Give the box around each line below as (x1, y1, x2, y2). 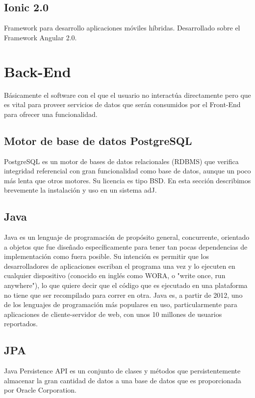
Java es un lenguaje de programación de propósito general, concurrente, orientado (4, 232, 250, 242)
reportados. (4, 318, 38, 329)
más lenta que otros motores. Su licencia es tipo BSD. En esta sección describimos (4, 175, 251, 185)
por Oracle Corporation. (4, 385, 76, 395)
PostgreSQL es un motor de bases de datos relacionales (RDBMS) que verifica (4, 156, 239, 166)
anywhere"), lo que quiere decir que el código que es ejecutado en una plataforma (4, 280, 248, 290)
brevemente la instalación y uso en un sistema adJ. (4, 185, 157, 195)
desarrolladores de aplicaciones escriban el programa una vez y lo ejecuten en (4, 260, 235, 271)
